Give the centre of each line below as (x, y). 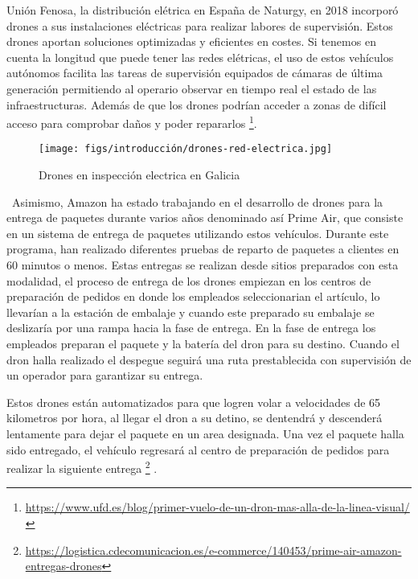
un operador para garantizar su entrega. (105, 375)
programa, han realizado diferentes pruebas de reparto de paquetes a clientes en (203, 249)
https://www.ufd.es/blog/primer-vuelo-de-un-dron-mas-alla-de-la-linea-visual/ (217, 507)
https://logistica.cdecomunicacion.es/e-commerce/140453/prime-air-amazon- (213, 550)
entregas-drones (64, 566)
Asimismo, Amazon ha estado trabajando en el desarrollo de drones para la (197, 201)
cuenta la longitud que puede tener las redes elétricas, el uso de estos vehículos (200, 57)
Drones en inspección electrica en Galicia (139, 175)
